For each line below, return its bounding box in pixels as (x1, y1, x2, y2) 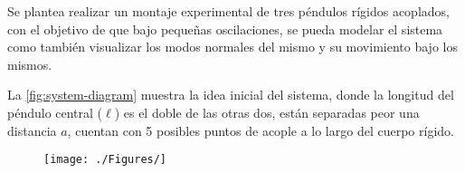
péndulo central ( (7, 102, 103, 121)
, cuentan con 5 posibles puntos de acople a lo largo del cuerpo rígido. (67, 120, 454, 139)
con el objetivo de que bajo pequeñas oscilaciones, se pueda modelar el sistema (7, 19, 443, 38)
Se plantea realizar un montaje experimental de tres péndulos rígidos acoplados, (7, 2, 450, 20)
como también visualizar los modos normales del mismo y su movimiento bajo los (7, 37, 458, 56)
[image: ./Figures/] (43, 153, 167, 167)
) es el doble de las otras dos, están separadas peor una (114, 102, 420, 121)
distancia (7, 120, 57, 139)
